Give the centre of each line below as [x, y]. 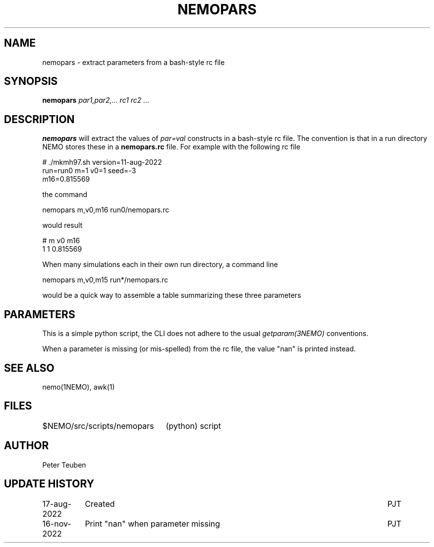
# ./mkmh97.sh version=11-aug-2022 [102, 162]
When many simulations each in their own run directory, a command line [160, 265]
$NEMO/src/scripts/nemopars [98, 426]
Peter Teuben [64, 465]
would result [62, 225]
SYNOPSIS [31, 81]
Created [100, 504]
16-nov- [57, 523]
